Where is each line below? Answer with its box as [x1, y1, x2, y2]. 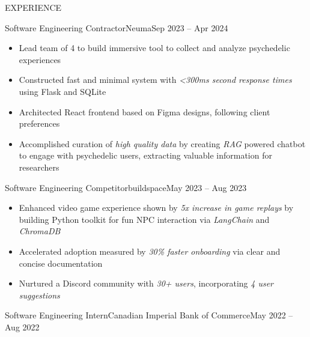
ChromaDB [19, 225, 61, 237]
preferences [19, 117, 60, 130]
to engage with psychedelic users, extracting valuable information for [19, 149, 272, 162]
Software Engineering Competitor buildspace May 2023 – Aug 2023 [5, 181, 247, 193]
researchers [19, 160, 59, 173]
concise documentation [19, 257, 103, 269]
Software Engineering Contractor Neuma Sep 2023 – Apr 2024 [5, 21, 228, 34]
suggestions [19, 288, 60, 301]
